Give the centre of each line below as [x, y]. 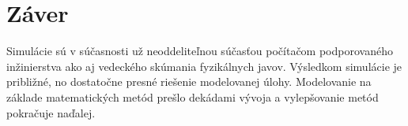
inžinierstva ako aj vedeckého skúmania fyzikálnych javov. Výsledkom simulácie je [204, 66]
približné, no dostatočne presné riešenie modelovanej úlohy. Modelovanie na [189, 82]
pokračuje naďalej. [51, 112]
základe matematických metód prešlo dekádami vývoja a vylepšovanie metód [193, 96]
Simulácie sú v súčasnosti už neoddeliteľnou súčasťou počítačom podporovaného [200, 51]
